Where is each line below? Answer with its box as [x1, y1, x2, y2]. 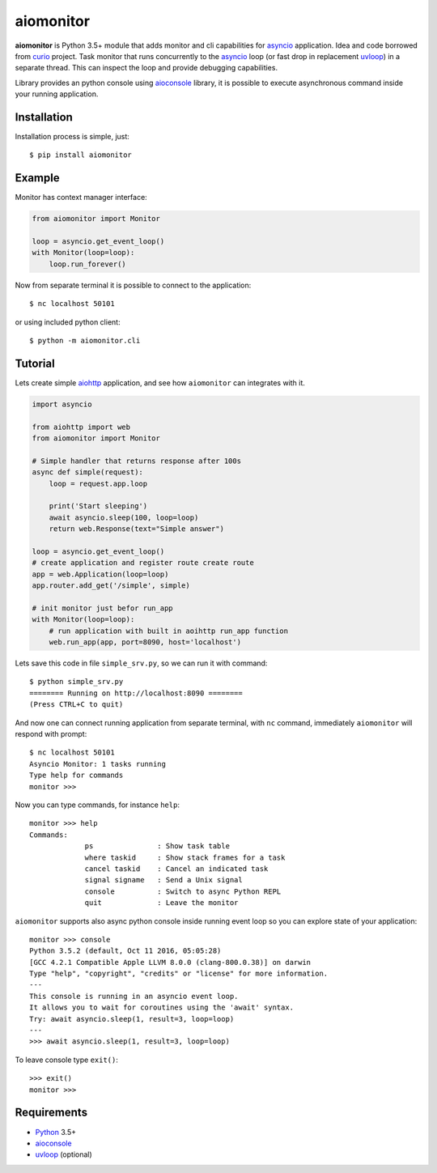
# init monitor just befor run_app [32, 603, 173, 613]
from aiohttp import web [32, 422, 131, 431]
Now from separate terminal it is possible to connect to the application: [15, 280, 252, 290]
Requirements [15, 1106, 88, 1120]
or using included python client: [15, 317, 121, 327]
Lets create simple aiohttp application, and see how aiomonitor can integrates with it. [15, 377, 305, 388]
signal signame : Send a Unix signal [84, 875, 243, 885]
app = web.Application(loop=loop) [32, 569, 169, 579]
